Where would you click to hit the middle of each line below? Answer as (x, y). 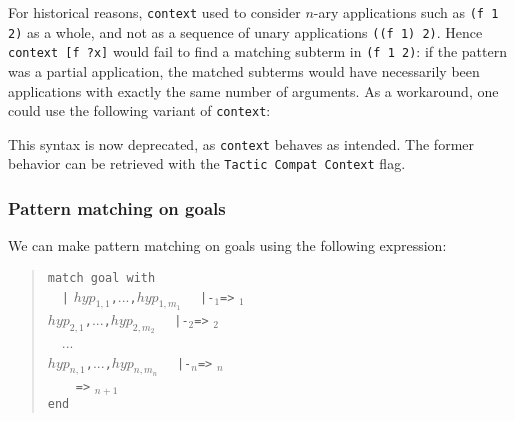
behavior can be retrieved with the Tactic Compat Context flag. (207, 163)
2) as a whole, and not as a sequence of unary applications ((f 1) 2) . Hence (245, 31)
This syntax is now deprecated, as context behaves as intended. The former (241, 143)
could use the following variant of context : (139, 110)
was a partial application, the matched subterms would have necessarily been (244, 70)
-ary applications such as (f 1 (406, 12)
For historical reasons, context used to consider (154, 12)
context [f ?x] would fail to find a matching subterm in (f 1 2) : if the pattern (257, 51)
